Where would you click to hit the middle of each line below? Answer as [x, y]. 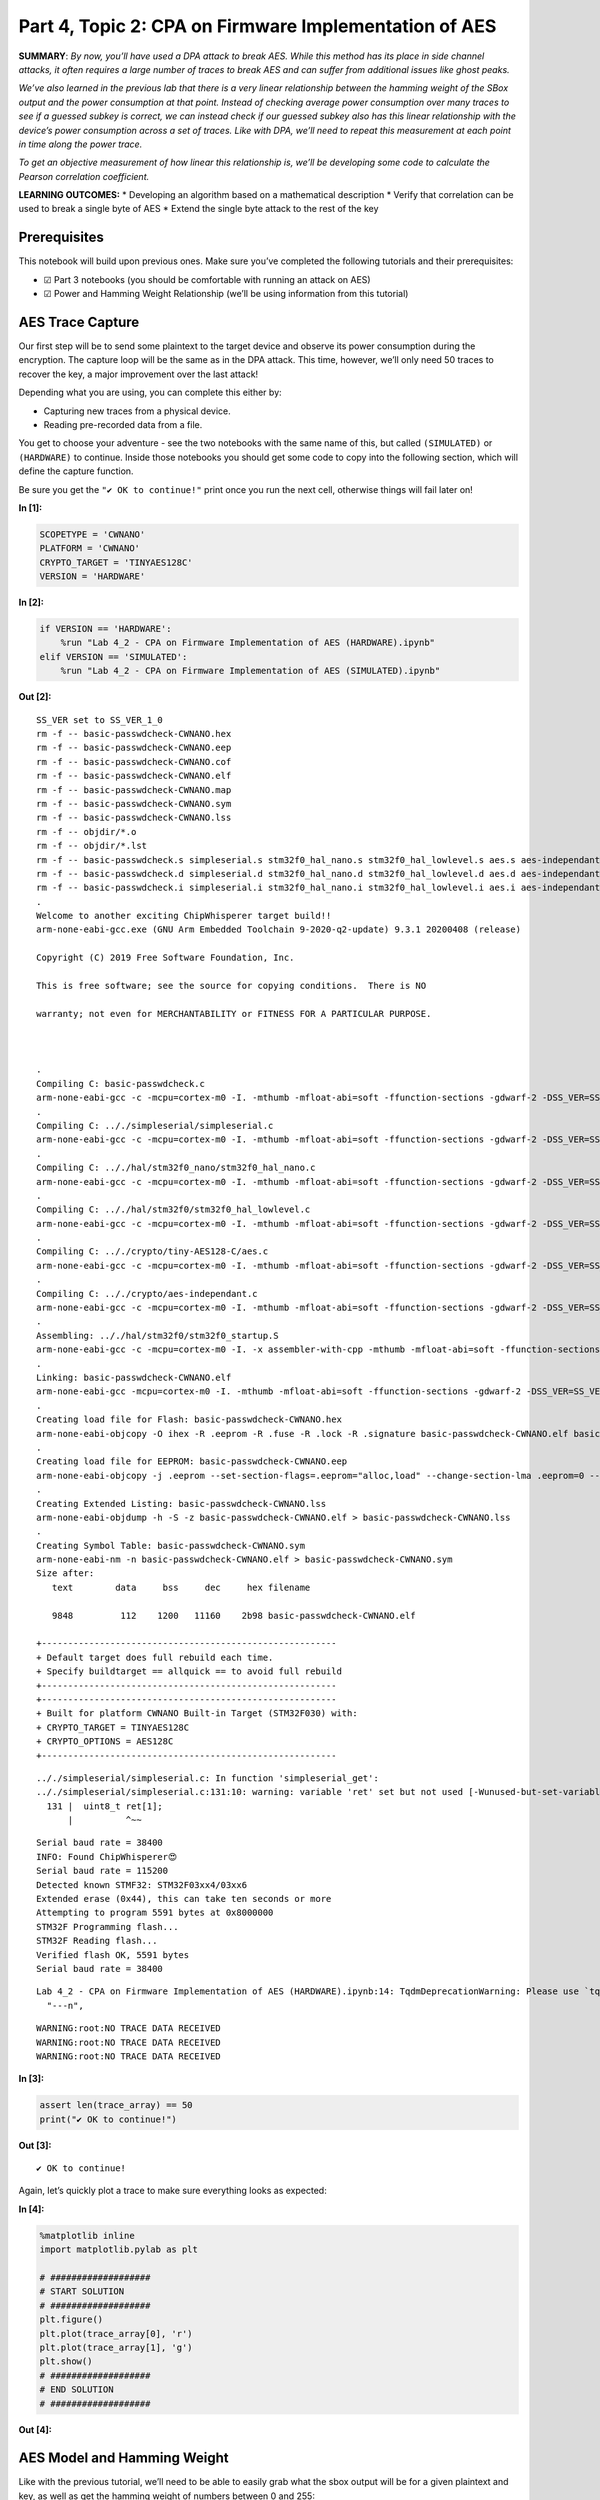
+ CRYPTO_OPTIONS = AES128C [105, 1741]
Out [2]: [35, 697]
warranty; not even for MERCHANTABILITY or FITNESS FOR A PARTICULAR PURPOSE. [234, 1013]
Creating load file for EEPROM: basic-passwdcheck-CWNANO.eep [192, 1461]
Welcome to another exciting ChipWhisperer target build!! [184, 916]
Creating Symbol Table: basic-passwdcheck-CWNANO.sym [170, 1545]
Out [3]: [35, 2145]
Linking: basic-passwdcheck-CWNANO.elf [134, 1377]
